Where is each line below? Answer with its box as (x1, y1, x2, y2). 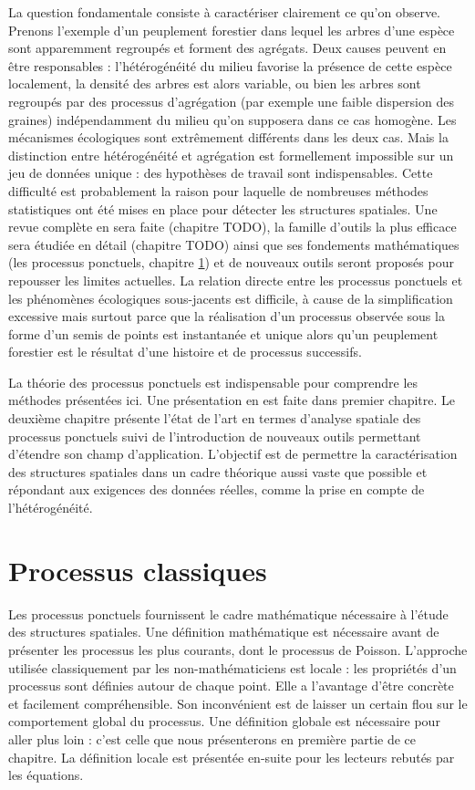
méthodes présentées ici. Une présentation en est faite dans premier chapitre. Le (8, 390, 456, 410)
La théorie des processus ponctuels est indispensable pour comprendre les (8, 372, 418, 391)
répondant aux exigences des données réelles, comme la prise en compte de (8, 480, 425, 499)
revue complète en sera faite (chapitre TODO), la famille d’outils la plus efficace (8, 217, 457, 236)
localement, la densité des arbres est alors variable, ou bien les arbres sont (8, 74, 421, 93)
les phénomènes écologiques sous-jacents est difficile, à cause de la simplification (8, 288, 453, 307)
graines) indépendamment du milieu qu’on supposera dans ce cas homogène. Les (8, 109, 457, 129)
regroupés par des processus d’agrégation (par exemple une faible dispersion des (8, 91, 454, 110)
